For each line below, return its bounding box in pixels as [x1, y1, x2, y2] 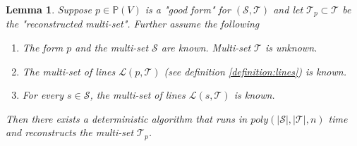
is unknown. [265, 40, 317, 55]
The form [22, 40, 63, 55]
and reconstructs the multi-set [6, 125, 134, 140]
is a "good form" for [145, 2, 231, 16]
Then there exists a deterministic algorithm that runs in [6, 111, 248, 126]
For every [22, 87, 63, 102]
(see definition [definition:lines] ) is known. [164, 63, 346, 78]
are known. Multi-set [161, 40, 251, 55]
